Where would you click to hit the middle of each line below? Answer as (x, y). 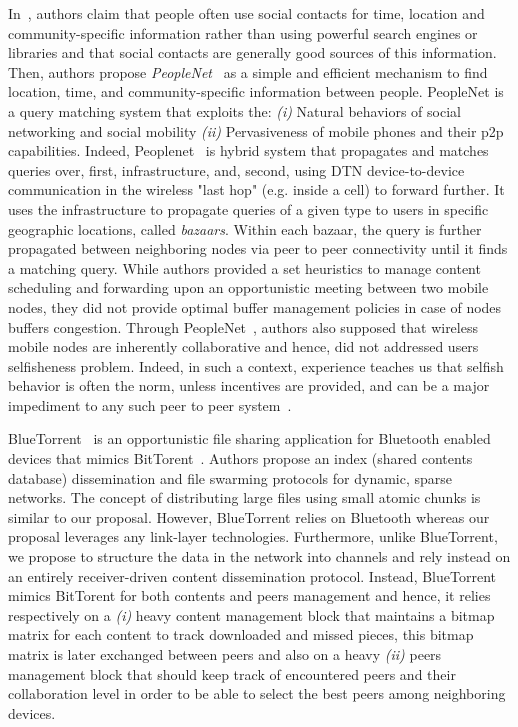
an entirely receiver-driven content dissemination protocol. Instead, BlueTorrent (252, 575)
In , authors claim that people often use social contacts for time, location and (246, 13)
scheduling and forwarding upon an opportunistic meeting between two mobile (248, 287)
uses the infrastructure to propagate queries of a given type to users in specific (248, 208)
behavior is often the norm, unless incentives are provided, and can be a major (249, 385)
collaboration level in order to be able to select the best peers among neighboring (257, 693)
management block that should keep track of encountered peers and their (232, 673)
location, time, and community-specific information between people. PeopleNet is (256, 91)
